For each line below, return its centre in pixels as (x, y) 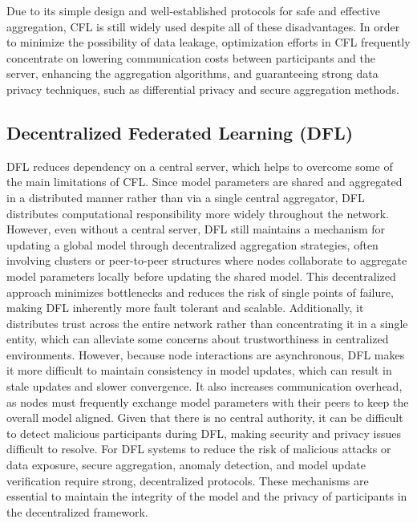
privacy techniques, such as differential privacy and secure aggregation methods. (203, 89)
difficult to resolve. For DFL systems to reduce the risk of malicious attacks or (199, 449)
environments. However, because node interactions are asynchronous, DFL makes (206, 354)
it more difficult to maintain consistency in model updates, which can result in (199, 370)
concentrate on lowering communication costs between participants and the (191, 57)
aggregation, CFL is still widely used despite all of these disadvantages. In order (203, 26)
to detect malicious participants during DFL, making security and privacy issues (204, 433)
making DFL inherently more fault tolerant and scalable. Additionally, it (185, 308)
